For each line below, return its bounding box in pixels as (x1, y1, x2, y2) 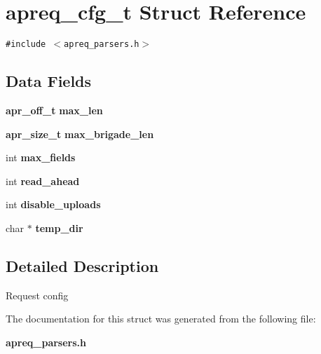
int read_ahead (6, 173, 80, 188)
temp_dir (35, 220, 83, 235)
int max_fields (6, 150, 76, 165)
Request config (6, 287, 69, 302)
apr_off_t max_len (6, 102, 103, 117)
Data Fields (6, 70, 92, 92)
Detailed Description (6, 254, 159, 276)
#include (6, 39, 46, 50)
